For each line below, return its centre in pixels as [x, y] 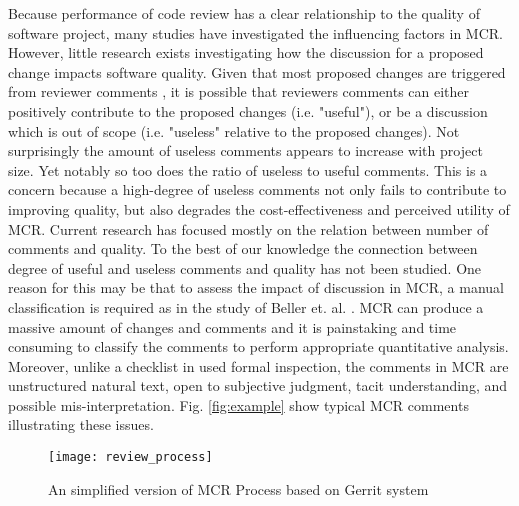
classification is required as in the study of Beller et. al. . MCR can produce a [246, 306]
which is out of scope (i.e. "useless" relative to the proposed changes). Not [234, 130]
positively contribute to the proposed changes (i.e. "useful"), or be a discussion [248, 110]
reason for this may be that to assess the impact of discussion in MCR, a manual [256, 287]
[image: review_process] [130, 457]
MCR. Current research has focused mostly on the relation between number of [248, 228]
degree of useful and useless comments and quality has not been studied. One [245, 267]
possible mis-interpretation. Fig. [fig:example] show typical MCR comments [238, 404]
